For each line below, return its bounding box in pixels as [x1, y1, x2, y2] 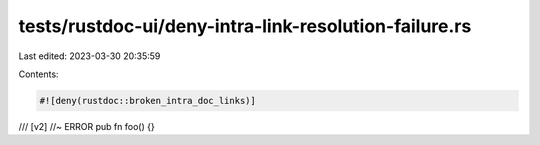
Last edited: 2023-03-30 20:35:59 [18, 50, 161, 62]
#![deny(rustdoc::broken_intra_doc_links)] [39, 95, 257, 106]
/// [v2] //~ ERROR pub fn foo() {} [18, 120, 155, 132]
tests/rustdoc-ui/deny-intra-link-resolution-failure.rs [18, 15, 472, 37]
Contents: [18, 68, 59, 80]
